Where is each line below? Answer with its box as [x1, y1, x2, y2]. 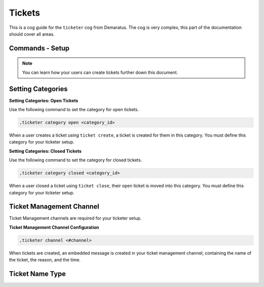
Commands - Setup [9, 44, 70, 52]
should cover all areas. [9, 31, 55, 37]
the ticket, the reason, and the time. [9, 257, 81, 263]
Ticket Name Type [9, 270, 66, 278]
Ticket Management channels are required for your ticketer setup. [9, 215, 142, 221]
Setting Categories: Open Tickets [9, 97, 78, 103]
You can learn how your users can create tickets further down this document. [22, 69, 178, 75]
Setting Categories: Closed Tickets [9, 148, 82, 154]
